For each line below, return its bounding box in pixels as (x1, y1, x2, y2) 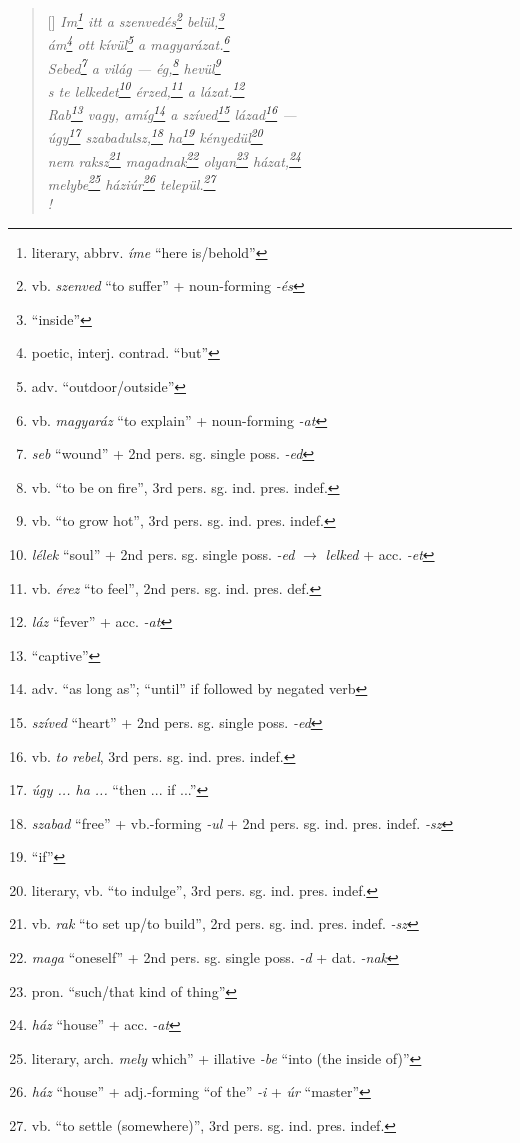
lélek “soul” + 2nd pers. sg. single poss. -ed (31, 543, 295, 564)
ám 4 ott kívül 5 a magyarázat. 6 (47, 31, 230, 54)
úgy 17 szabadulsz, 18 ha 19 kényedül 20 (47, 124, 263, 147)
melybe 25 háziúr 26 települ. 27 (47, 170, 216, 194)
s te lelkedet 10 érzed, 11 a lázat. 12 (47, 77, 245, 101)
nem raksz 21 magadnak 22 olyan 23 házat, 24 (47, 147, 302, 171)
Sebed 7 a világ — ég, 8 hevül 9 (47, 54, 221, 78)
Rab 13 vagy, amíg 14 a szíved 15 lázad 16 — (47, 101, 297, 124)
